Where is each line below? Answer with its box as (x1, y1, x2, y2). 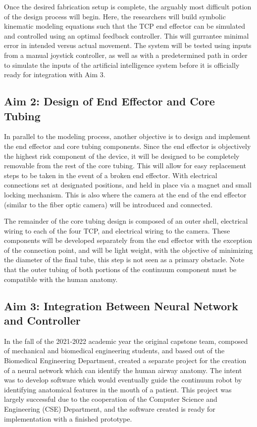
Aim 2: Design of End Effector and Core (4, 94, 215, 109)
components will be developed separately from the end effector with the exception (4, 235, 253, 245)
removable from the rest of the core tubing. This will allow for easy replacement (4, 160, 246, 171)
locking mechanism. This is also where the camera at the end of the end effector (4, 189, 247, 199)
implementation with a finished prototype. (4, 413, 132, 424)
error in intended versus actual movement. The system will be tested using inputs (4, 40, 252, 50)
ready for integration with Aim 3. (4, 69, 105, 80)
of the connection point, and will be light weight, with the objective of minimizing (4, 244, 253, 255)
